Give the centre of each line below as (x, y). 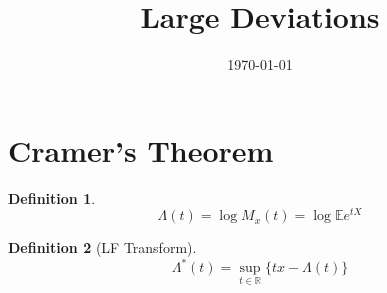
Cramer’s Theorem (141, 149)
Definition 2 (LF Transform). (102, 247)
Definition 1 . (52, 197)
